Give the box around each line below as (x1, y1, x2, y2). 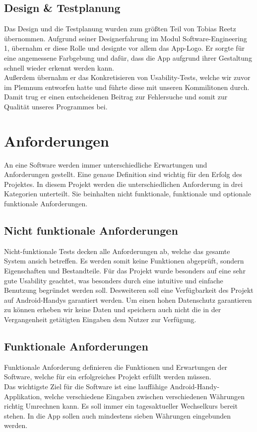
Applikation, (4, 391, 42, 401)
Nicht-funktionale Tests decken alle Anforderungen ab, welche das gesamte (4, 246, 230, 256)
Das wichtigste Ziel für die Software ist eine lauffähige (4, 381, 168, 391)
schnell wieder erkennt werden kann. (4, 62, 114, 73)
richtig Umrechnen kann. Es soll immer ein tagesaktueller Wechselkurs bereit (4, 401, 238, 411)
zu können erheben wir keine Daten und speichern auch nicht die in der (4, 304, 221, 315)
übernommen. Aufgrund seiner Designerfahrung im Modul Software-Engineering (4, 33, 247, 43)
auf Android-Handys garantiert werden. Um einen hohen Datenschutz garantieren (4, 294, 252, 305)
